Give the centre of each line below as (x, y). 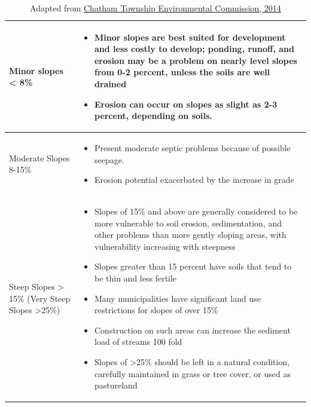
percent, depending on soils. (153, 116)
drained (110, 83)
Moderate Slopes (39, 157)
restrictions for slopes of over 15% (156, 310)
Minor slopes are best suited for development (190, 37)
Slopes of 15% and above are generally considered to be (196, 211)
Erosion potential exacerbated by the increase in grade (194, 180)
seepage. (109, 159)
